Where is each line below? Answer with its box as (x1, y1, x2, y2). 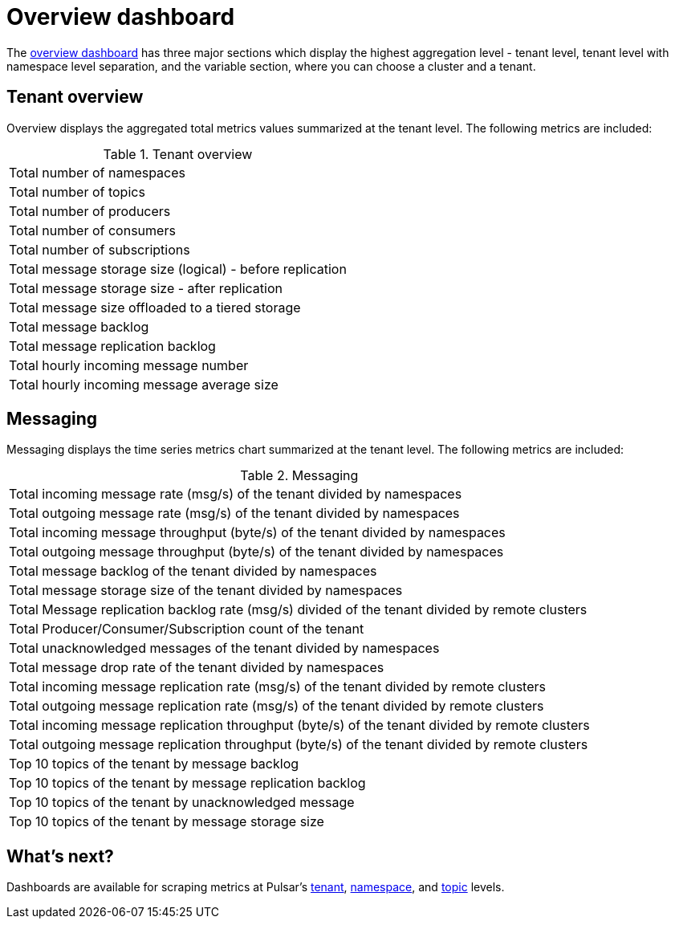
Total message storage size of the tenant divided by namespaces (9, 582, 403, 599)
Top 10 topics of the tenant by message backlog (9, 756, 299, 772)
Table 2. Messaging (240, 467, 359, 484)
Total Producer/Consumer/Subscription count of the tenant (9, 621, 364, 638)
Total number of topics (9, 183, 145, 200)
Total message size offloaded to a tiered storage (9, 299, 301, 316)
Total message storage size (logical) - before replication (9, 260, 347, 277)
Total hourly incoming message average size (9, 376, 279, 393)
